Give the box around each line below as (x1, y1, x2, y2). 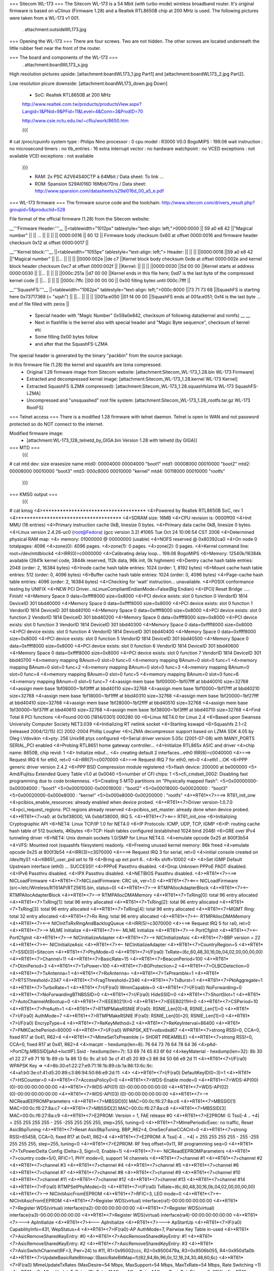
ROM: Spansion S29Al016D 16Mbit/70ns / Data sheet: (35, 180, 147, 187)
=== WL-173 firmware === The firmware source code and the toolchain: (9, 199, 161, 205)
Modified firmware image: (9, 430, 63, 436)
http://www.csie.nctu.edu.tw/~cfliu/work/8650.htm (22, 117, 129, 124)
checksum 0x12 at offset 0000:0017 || (9, 239, 89, 246)
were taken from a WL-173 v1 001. (9, 15, 80, 21)
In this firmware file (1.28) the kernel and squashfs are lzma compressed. (9, 361, 162, 368)
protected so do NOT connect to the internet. (9, 421, 104, 427)
